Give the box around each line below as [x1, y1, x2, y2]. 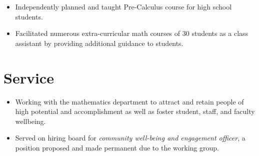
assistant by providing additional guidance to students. [15, 37, 183, 48]
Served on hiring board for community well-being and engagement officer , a [15, 132, 245, 143]
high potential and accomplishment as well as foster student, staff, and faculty [15, 106, 255, 116]
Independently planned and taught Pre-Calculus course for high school [15, 1, 232, 11]
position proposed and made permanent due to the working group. [15, 142, 219, 152]
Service [3, 67, 54, 87]
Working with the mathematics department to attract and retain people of [15, 96, 244, 106]
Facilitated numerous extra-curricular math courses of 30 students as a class [15, 28, 248, 38]
